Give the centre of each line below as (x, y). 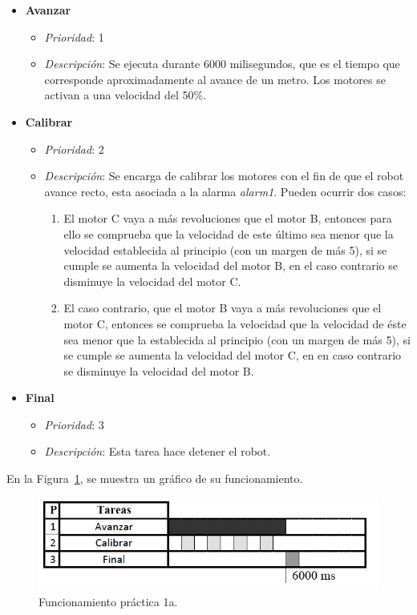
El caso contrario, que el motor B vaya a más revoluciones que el (223, 308)
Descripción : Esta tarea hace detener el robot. (158, 451)
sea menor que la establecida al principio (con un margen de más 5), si (237, 339)
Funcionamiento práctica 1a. (108, 602)
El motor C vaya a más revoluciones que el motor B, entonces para (228, 218)
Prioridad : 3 (74, 424)
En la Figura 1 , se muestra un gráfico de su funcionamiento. (155, 478)
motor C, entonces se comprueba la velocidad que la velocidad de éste (235, 323)
